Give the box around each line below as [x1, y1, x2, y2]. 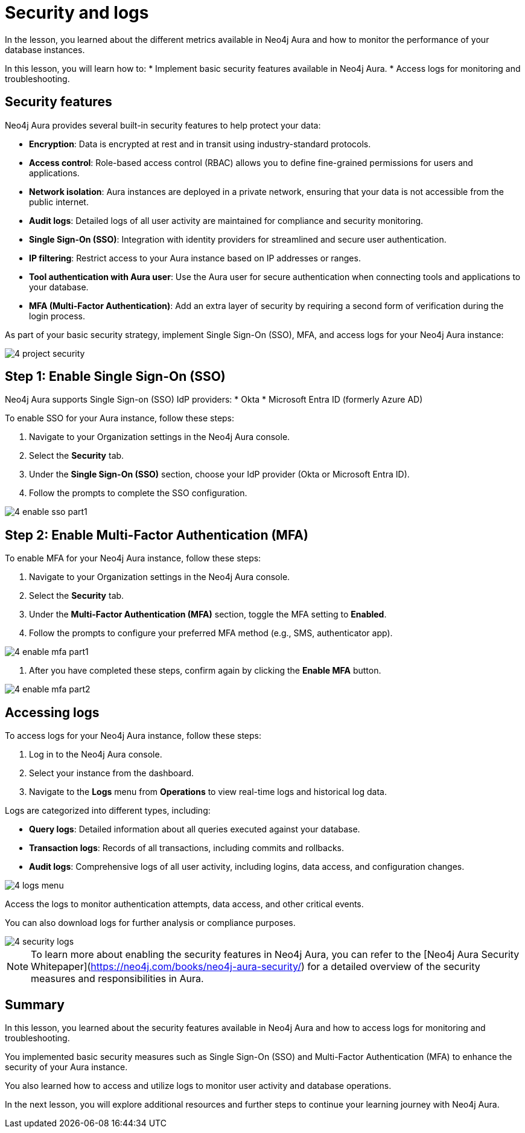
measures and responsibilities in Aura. [31, 972, 204, 985]
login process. [29, 310, 85, 321]
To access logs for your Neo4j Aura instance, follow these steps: [5, 730, 261, 741]
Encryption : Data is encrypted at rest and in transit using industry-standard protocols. [29, 138, 371, 149]
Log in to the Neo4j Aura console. [29, 749, 162, 760]
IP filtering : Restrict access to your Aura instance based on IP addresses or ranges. [29, 252, 361, 263]
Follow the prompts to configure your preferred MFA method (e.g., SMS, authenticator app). [29, 628, 393, 639]
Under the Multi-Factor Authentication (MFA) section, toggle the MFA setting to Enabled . [29, 609, 387, 620]
